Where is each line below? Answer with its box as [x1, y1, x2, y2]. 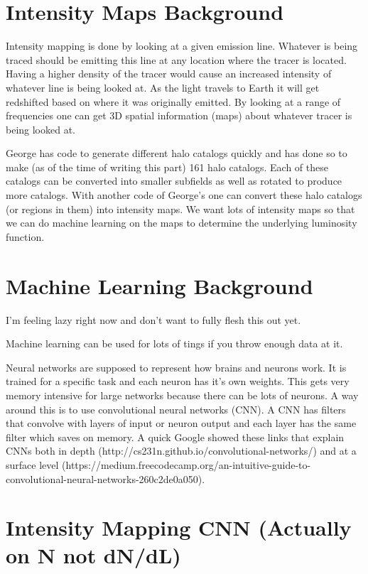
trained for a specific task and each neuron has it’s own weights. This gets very [6, 374, 350, 389]
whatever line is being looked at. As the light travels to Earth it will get [6, 80, 320, 94]
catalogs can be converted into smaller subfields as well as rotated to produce [6, 173, 342, 188]
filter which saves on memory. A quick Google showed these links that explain [6, 429, 345, 444]
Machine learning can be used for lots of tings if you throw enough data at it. [6, 336, 343, 351]
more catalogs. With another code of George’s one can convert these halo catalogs [6, 188, 362, 202]
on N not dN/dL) [6, 541, 181, 570]
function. [6, 229, 45, 244]
